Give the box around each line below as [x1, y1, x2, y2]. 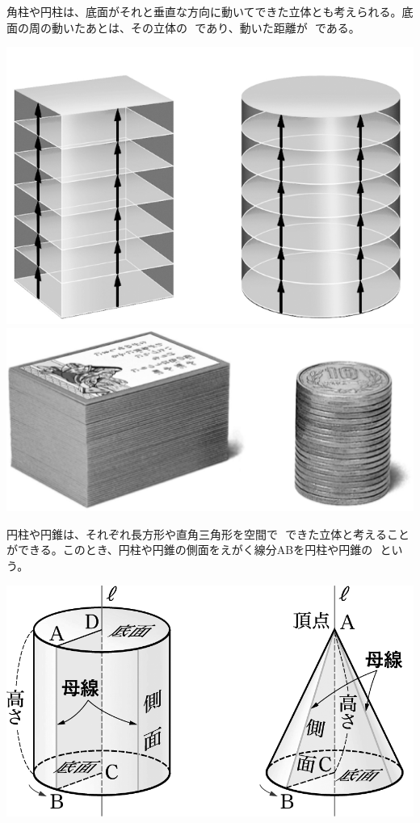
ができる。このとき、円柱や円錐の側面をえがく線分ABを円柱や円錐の [6, 541, 373, 558]
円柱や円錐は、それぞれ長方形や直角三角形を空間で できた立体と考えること [6, 525, 409, 542]
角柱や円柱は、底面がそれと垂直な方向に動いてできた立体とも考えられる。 [6, 3, 402, 19]
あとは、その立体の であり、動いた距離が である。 [85, 19, 360, 36]
